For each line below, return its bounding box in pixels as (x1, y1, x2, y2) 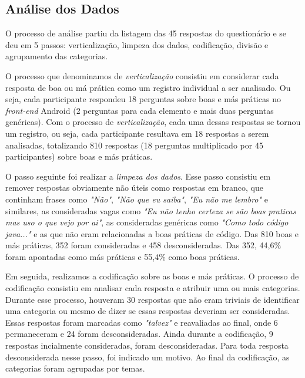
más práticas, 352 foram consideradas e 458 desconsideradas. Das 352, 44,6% (5, 239, 281, 251)
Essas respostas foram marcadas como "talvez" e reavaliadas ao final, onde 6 (5, 316, 278, 328)
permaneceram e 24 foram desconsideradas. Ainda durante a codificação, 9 (5, 328, 273, 340)
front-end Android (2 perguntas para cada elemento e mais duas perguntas (5, 104, 274, 116)
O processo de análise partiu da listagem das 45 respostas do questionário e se (5, 27, 287, 39)
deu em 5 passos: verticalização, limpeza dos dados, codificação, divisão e (5, 38, 269, 50)
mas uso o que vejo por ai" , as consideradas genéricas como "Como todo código (5, 216, 289, 228)
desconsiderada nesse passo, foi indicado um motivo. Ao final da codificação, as (5, 350, 290, 363)
